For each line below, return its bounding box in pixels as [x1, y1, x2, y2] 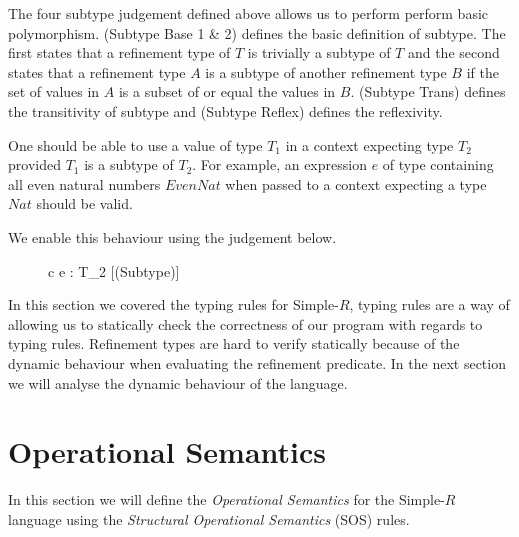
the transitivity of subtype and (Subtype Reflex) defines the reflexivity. [8, 100, 443, 121]
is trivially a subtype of [247, 42, 391, 63]
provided [8, 154, 61, 175]
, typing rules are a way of [349, 294, 510, 315]
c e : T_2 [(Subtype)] [48, 260, 180, 281]
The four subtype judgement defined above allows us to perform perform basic [8, 3, 489, 23]
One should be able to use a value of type [8, 134, 263, 155]
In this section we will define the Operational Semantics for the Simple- [8, 489, 445, 510]
